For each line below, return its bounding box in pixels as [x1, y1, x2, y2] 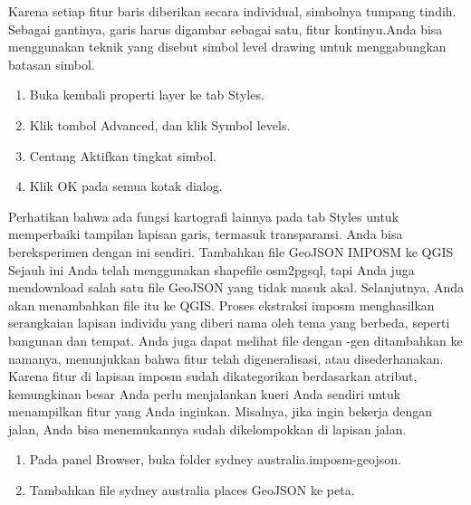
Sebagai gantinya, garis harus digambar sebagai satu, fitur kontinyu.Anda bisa [8, 19, 443, 38]
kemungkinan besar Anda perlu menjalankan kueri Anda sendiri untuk [8, 384, 401, 403]
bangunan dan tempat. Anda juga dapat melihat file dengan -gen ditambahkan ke [8, 330, 463, 349]
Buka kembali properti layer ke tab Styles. [29, 85, 264, 104]
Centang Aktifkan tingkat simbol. [29, 146, 217, 165]
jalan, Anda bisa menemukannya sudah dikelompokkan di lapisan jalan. [8, 419, 407, 438]
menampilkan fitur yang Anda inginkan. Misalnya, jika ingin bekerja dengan [8, 402, 433, 421]
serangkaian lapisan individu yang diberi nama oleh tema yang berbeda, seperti [8, 313, 450, 332]
